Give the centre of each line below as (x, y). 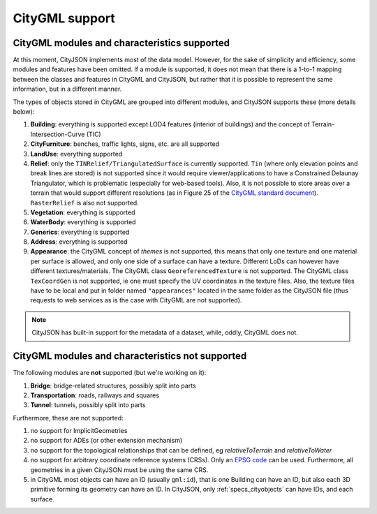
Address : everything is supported (79, 242)
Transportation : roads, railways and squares (95, 395)
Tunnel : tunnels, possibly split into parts (88, 405)
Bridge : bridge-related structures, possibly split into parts (113, 385)
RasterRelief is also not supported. (84, 203)
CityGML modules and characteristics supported (121, 43)
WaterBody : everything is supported (83, 222)
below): (24, 112)
